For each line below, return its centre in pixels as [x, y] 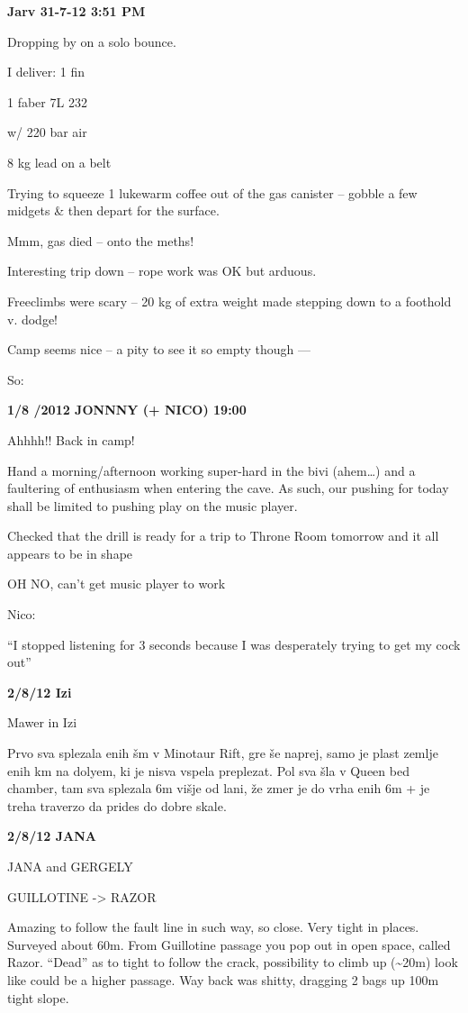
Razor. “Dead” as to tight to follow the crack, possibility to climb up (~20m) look [233, 962]
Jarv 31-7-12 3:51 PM [76, 11]
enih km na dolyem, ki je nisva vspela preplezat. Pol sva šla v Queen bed [208, 770]
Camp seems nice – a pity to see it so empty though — [159, 349]
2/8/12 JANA [52, 836]
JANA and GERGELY [70, 866]
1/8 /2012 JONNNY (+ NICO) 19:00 [127, 410]
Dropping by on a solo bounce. [92, 41]
